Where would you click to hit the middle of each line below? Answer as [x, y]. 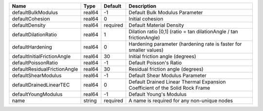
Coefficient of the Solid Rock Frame [169, 88]
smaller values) [146, 50]
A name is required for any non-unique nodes [181, 101]
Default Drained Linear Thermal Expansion [177, 82]
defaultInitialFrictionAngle [41, 56]
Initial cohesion [146, 19]
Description [142, 6]
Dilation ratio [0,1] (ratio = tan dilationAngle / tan [183, 32]
